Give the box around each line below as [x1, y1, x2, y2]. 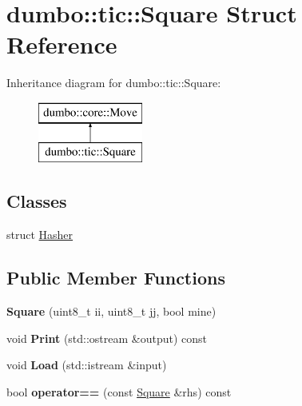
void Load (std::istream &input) [6, 356, 167, 373]
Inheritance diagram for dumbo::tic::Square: [6, 74, 221, 91]
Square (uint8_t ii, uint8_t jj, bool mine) [6, 303, 217, 320]
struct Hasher [6, 226, 74, 243]
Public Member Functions [6, 265, 225, 290]
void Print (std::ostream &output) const [6, 329, 208, 346]
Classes [6, 189, 67, 213]
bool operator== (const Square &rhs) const [6, 383, 232, 400]
